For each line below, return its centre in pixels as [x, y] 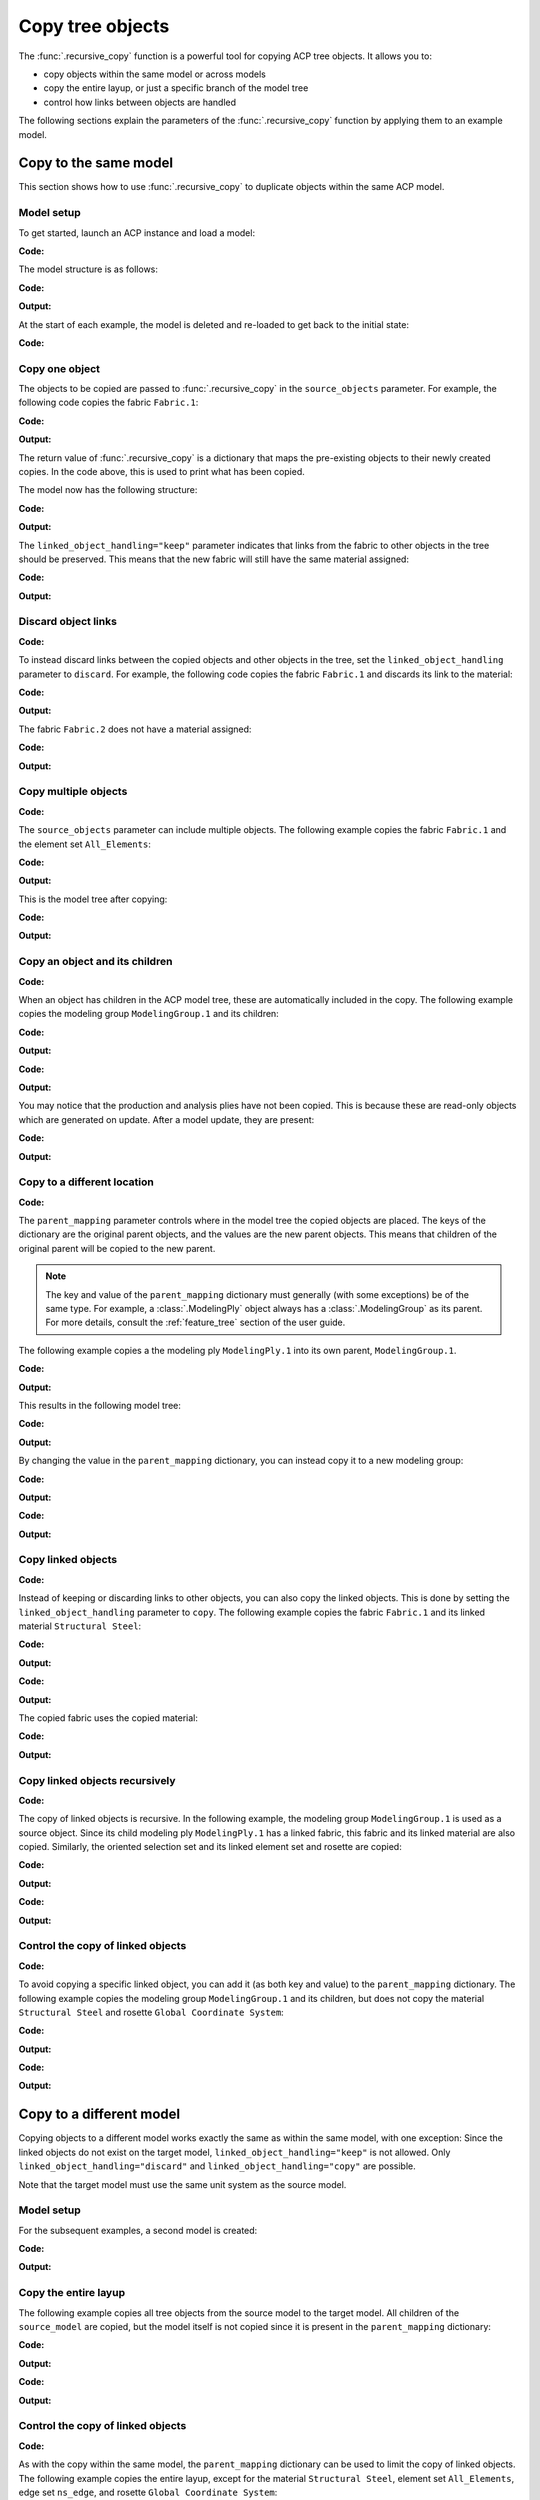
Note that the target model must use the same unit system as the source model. [182, 2184]
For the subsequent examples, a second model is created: [138, 2230]
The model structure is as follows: [88, 269]
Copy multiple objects [73, 792]
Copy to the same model [96, 163]
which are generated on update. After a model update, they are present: [166, 1119]
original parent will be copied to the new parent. [117, 1248]
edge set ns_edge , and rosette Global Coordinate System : [148, 2492]
